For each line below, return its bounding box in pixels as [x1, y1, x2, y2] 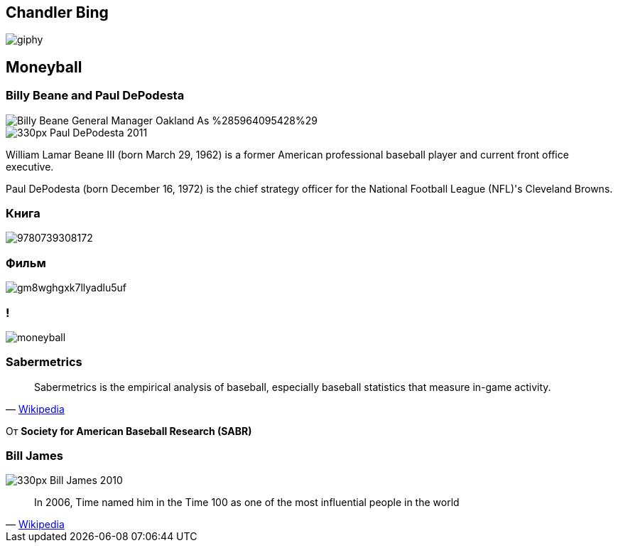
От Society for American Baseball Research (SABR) [6, 424, 252, 437]
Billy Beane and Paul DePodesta [6, 88, 185, 103]
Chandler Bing [6, 4, 109, 21]
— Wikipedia [6, 402, 65, 415]
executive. [6, 160, 54, 173]
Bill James [6, 448, 63, 463]
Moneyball [6, 58, 82, 76]
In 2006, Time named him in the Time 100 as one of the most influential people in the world [34, 496, 460, 509]
